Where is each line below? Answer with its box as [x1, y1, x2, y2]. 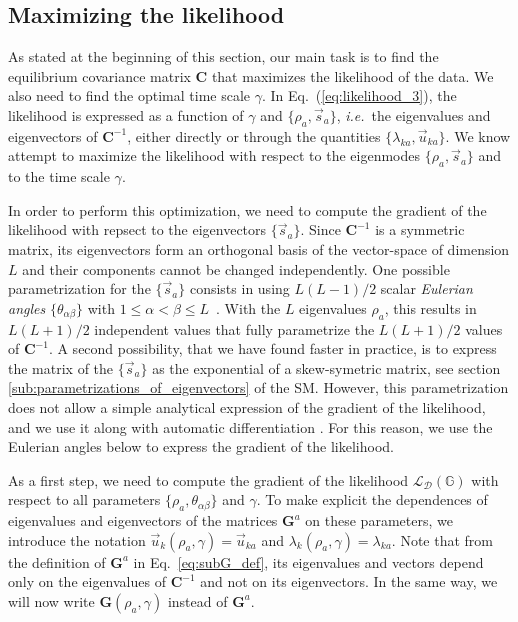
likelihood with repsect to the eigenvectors [8, 219, 267, 240]
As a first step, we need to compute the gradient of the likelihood [8, 469, 409, 490]
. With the [216, 297, 281, 318]
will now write [8, 590, 95, 611]
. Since [300, 219, 341, 240]
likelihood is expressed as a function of [8, 104, 244, 125]
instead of [167, 590, 228, 611]
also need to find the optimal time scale [8, 85, 251, 106]
